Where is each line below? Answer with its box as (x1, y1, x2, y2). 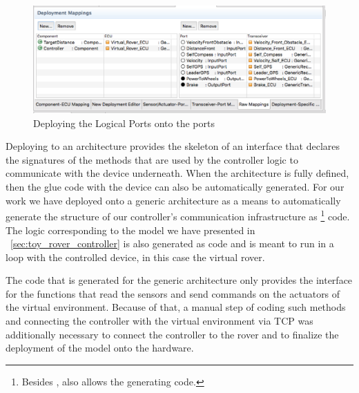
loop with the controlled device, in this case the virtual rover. (6, 249, 265, 264)
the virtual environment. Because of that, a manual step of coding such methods (6, 300, 346, 314)
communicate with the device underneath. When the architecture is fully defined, (6, 166, 349, 180)
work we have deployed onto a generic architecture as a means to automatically (6, 193, 341, 207)
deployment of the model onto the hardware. (6, 341, 194, 355)
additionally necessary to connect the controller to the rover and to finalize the (6, 327, 339, 341)
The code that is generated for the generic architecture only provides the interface (6, 273, 353, 287)
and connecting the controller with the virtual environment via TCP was (6, 314, 313, 328)
